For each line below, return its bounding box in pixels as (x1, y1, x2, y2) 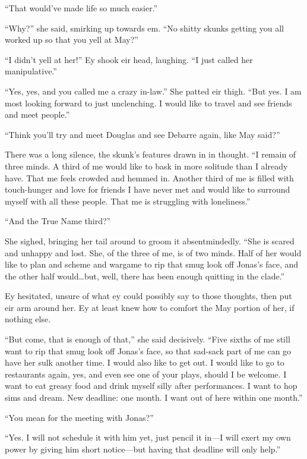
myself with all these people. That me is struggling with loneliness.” (5, 194, 251, 207)
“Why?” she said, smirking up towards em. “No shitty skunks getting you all (5, 21, 284, 34)
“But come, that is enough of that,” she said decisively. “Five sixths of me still (5, 333, 290, 345)
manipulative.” (5, 65, 57, 77)
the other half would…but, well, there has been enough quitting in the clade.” (5, 269, 285, 282)
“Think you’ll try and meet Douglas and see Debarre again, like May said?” (5, 128, 280, 140)
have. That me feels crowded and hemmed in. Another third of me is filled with (5, 171, 294, 184)
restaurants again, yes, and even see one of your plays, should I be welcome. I (5, 367, 287, 380)
